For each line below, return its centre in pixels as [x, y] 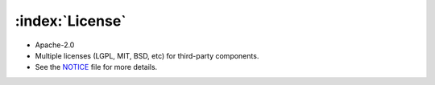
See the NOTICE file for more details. [96, 67]
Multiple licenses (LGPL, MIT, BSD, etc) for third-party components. [147, 55]
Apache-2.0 [55, 45]
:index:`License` [70, 21]
